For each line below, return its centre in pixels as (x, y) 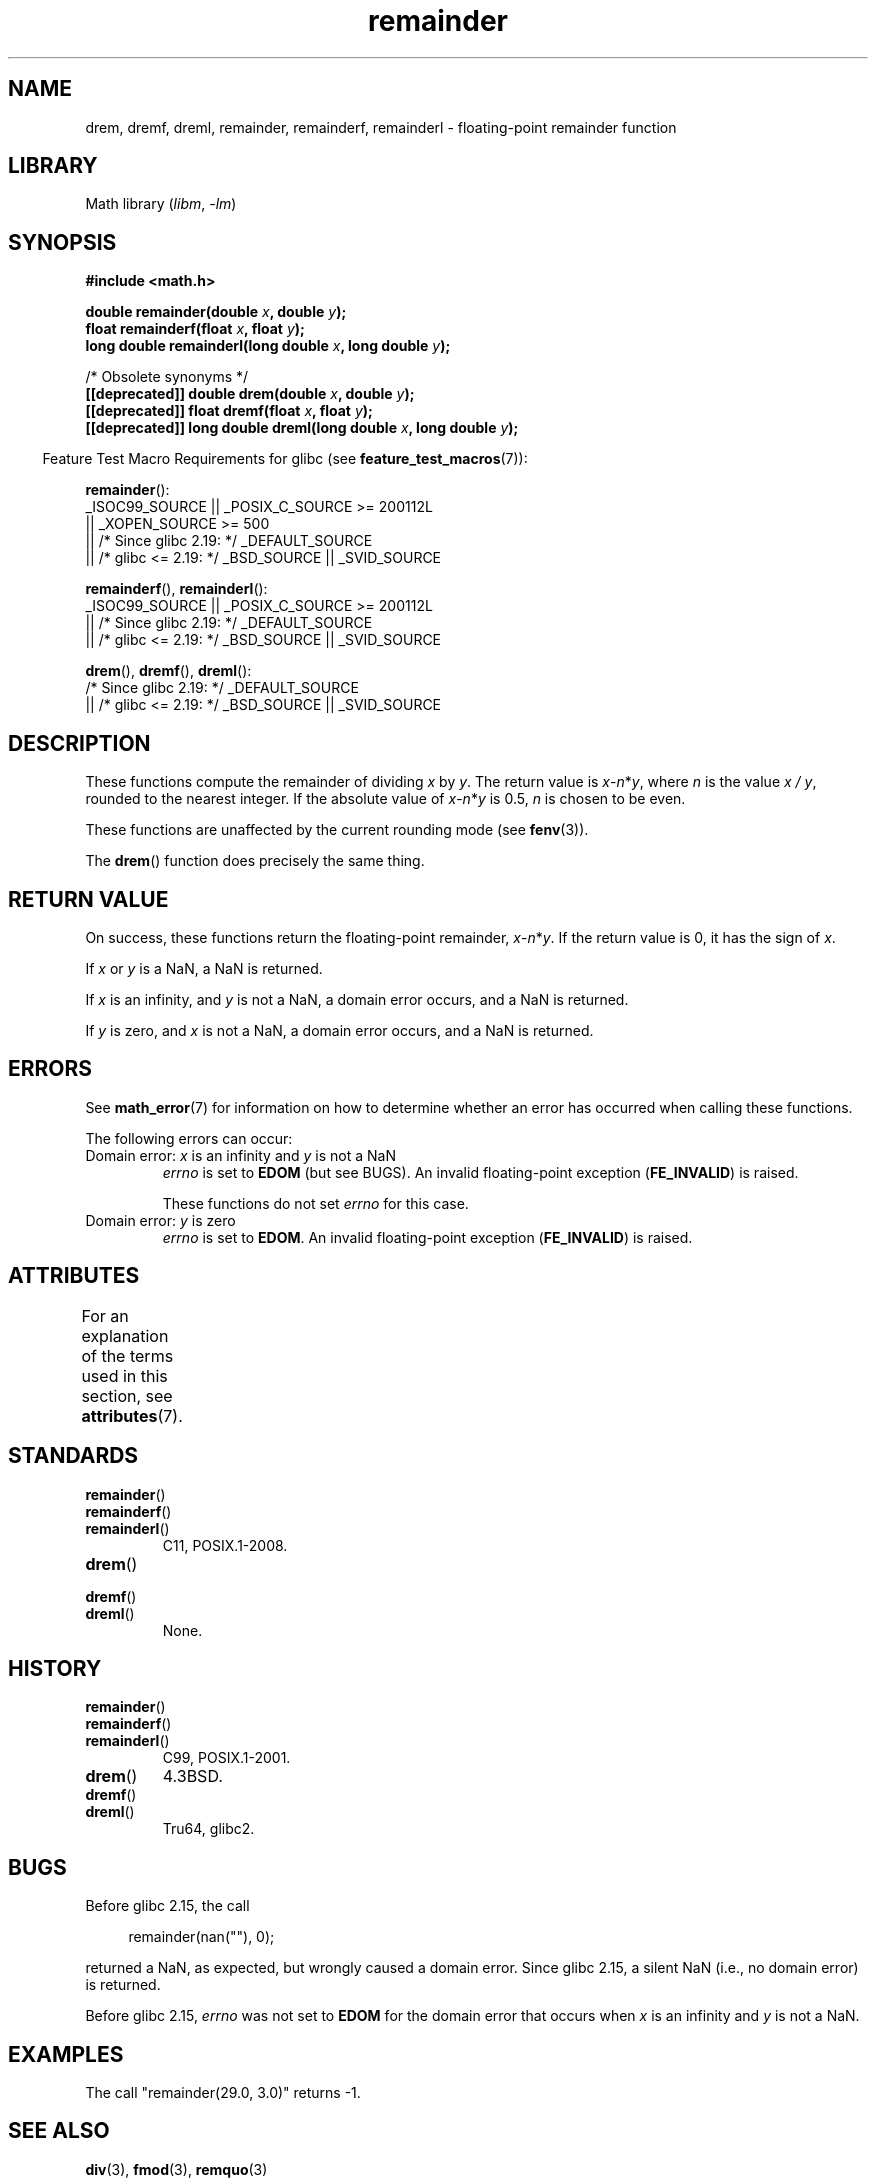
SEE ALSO (59, 2131)
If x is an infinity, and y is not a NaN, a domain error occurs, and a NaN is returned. (357, 999)
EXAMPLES (66, 2054)
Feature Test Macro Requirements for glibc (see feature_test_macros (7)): (285, 459)
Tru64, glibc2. (208, 1829)
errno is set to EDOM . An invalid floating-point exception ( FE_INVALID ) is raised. (427, 1237)
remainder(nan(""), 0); (201, 1937)
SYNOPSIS (62, 242)
